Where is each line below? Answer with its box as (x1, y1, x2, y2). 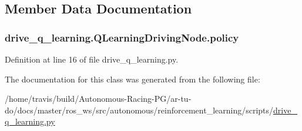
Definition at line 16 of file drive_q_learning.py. (5, 53, 179, 65)
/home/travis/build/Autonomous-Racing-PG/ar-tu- (5, 92, 192, 105)
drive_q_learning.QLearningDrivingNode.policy (5, 30, 239, 44)
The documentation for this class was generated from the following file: (5, 73, 260, 85)
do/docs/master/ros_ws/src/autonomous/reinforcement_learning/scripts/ (5, 104, 274, 116)
